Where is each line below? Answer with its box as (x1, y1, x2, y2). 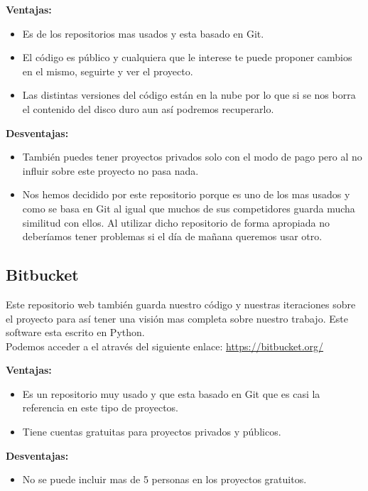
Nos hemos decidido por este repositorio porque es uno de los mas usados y (22, 187, 350, 202)
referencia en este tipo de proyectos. (22, 400, 178, 415)
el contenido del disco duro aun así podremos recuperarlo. (22, 101, 274, 116)
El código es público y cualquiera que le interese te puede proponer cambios (22, 50, 352, 65)
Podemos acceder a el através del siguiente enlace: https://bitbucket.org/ (6, 338, 324, 353)
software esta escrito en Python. (6, 325, 145, 340)
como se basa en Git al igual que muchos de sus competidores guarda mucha (22, 200, 355, 215)
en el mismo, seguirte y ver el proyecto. (22, 63, 193, 78)
